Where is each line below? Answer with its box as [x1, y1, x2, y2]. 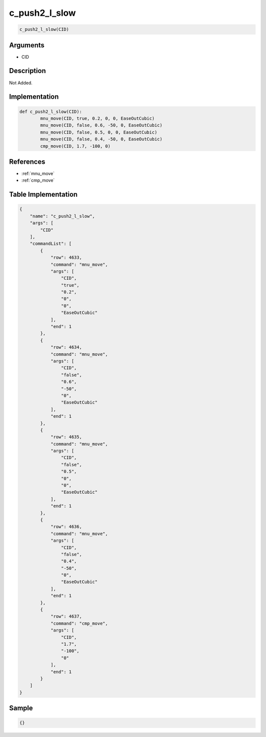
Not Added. [9, 79, 33, 86]
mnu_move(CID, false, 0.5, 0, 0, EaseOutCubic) [40, 129, 158, 135]
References [9, 157, 45, 166]
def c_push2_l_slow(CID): [19, 109, 82, 114]
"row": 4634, [50, 344, 82, 350]
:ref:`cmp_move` [21, 178, 55, 184]
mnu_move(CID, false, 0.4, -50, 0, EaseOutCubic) [40, 136, 163, 142]
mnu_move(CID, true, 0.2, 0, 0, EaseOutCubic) [40, 115, 155, 121]
